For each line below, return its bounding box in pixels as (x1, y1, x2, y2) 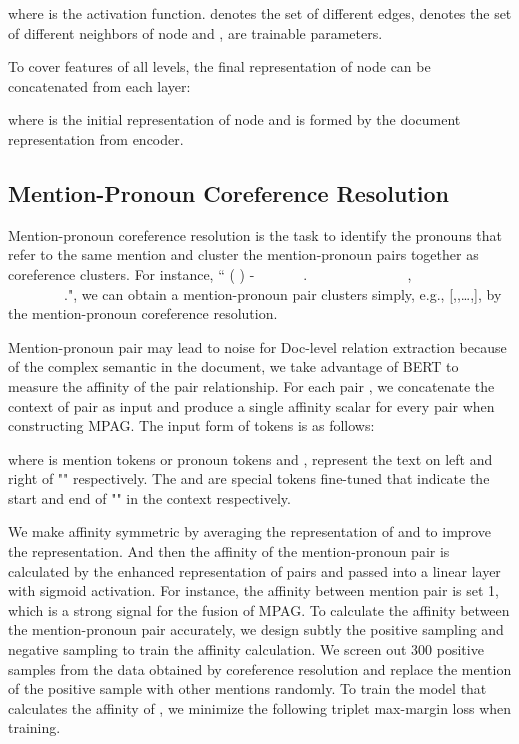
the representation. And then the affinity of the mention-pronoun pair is (8, 541, 450, 562)
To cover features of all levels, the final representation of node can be (8, 56, 431, 77)
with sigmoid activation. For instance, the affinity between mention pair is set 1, (8, 580, 499, 601)
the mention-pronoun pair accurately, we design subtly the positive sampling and (8, 619, 504, 640)
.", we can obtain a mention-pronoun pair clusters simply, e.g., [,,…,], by (63, 283, 502, 304)
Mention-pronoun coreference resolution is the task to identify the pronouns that (8, 224, 503, 245)
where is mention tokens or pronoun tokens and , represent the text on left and (8, 448, 493, 469)
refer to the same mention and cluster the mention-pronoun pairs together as (8, 244, 479, 265)
